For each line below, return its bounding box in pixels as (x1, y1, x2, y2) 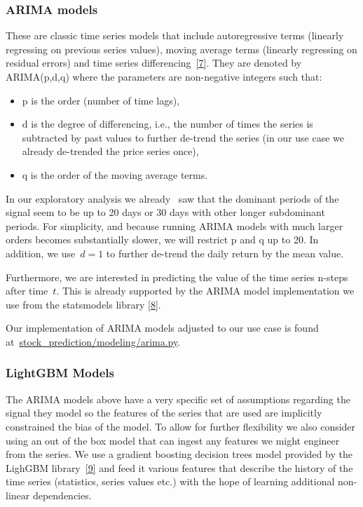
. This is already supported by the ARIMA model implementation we (56, 283, 355, 298)
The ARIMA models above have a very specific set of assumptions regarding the (6, 391, 350, 406)
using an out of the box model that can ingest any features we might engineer (6, 433, 340, 447)
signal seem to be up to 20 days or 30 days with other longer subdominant (6, 205, 325, 219)
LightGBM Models (6, 364, 115, 381)
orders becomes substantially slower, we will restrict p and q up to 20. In (6, 232, 319, 247)
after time (6, 283, 48, 298)
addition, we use (6, 245, 76, 260)
